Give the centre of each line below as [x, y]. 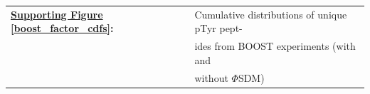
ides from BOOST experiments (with [275, 46]
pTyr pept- [218, 28]
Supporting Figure [57, 14]
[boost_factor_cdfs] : [62, 28]
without [211, 77]
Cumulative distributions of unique [271, 14]
